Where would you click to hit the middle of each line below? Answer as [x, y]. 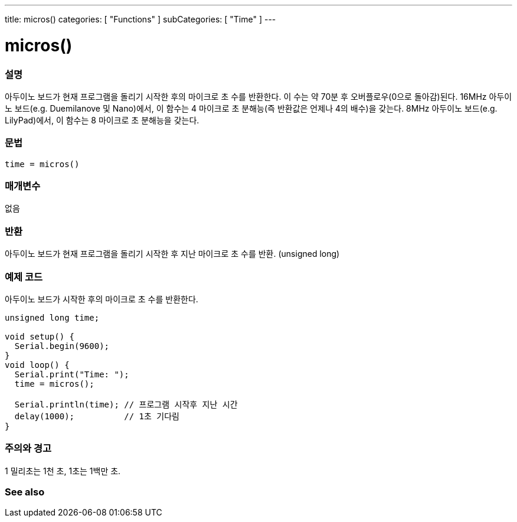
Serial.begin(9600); [62, 346]
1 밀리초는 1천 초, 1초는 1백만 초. [63, 471]
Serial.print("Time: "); [72, 374]
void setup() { [40, 336]
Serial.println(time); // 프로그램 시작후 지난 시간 [126, 404]
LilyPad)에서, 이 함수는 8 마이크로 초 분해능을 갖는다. [102, 120]
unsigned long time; [52, 317]
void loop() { [37, 365]
